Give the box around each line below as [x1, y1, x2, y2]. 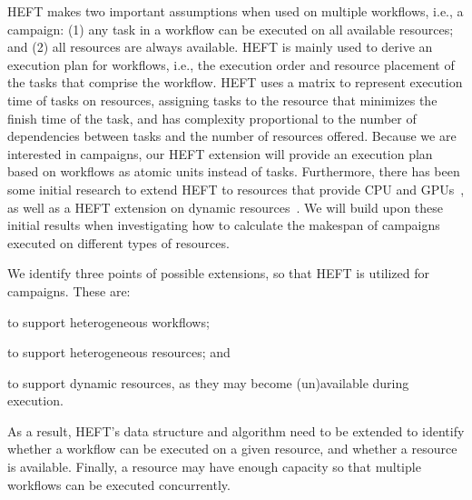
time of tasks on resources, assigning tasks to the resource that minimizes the [7, 90, 438, 109]
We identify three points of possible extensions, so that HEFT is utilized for [7, 264, 429, 283]
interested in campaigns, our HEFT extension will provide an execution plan [7, 144, 433, 163]
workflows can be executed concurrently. [7, 475, 231, 494]
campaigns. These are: [7, 281, 131, 300]
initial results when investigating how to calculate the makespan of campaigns [7, 215, 440, 235]
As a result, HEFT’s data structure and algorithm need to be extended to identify [7, 421, 465, 440]
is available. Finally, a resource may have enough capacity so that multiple [7, 457, 421, 476]
